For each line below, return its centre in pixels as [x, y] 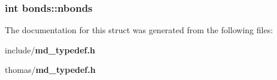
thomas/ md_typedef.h [50, 70]
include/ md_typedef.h [50, 49]
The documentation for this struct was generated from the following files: [139, 30]
